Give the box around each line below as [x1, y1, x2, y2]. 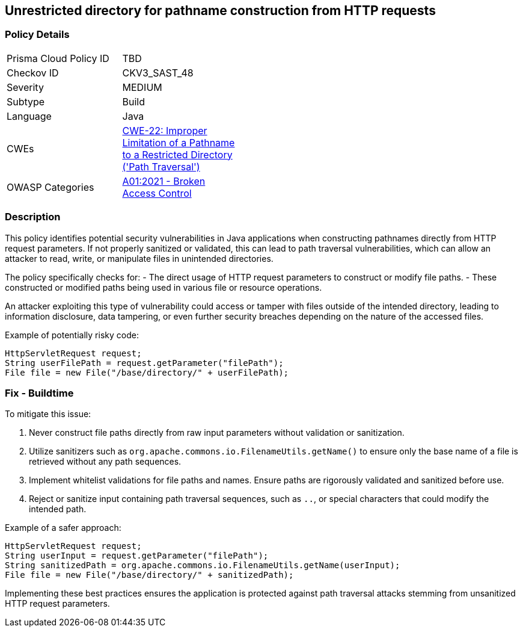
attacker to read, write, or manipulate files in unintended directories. [5, 253, 274, 264]
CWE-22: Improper [122, 124, 207, 137]
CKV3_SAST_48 [122, 66, 194, 79]
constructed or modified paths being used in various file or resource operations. [5, 282, 322, 293]
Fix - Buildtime [5, 386, 74, 399]
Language [7, 110, 52, 122]
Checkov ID [7, 66, 59, 79]
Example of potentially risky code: [5, 329, 139, 340]
